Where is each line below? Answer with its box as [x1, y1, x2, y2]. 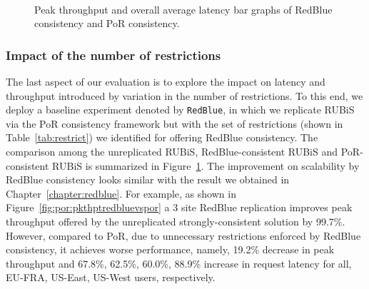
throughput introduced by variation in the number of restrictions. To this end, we [6, 88, 363, 103]
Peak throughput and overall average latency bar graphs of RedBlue [34, 1, 333, 16]
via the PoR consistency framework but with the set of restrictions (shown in [6, 116, 343, 131]
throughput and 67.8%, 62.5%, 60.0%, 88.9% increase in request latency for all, [6, 255, 352, 270]
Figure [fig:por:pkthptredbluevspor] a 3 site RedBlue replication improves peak [6, 200, 353, 215]
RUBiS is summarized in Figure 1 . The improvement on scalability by [52, 158, 360, 173]
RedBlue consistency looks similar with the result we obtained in [6, 172, 290, 187]
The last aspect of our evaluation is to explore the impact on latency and [6, 74, 325, 88]
